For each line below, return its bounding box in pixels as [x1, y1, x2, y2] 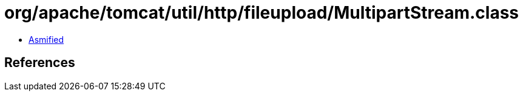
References [4, 55, 75, 71]
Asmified [29, 34, 64, 45]
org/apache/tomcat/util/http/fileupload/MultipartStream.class [4, 2, 519, 23]
